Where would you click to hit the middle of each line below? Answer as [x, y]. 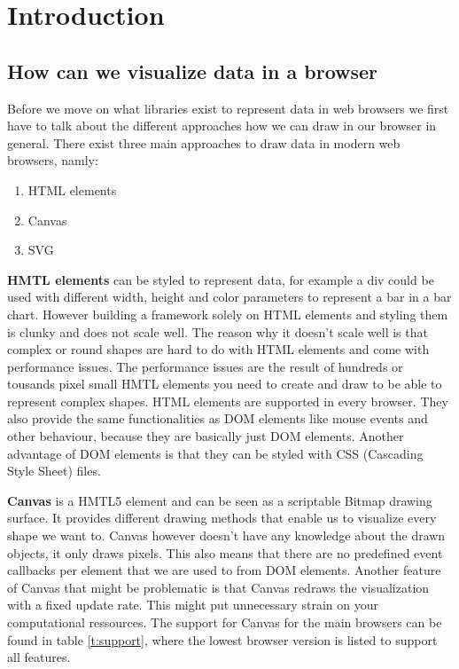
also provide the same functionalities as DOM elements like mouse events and [218, 418]
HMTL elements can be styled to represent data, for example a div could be [221, 279]
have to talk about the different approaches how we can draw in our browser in [222, 126]
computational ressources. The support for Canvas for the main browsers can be [225, 622]
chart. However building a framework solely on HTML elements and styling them [228, 314]
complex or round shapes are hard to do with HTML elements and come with [218, 349]
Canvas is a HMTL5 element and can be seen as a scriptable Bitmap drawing [220, 500]
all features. [39, 657]
